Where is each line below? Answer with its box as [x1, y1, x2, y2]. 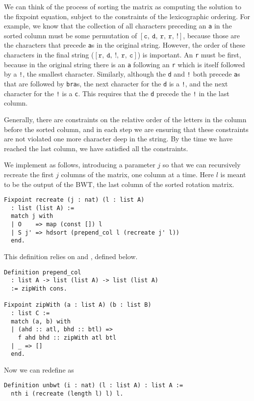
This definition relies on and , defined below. [4, 251, 138, 262]
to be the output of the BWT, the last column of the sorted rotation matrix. [4, 179, 234, 189]
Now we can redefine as [4, 364, 74, 374]
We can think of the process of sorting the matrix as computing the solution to [4, 1, 241, 11]
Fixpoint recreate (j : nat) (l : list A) [4, 196, 145, 204]
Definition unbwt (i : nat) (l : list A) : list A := [4, 382, 183, 389]
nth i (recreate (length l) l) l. [11, 390, 124, 398]
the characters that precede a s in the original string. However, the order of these [4, 40, 245, 50]
